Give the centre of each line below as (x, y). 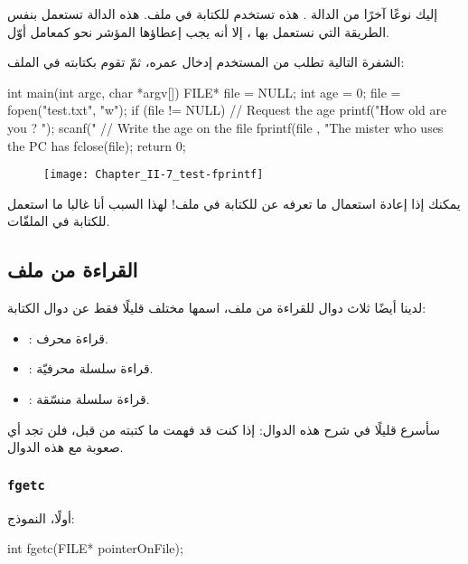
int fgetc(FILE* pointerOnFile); (95, 548)
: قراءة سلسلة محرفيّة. (91, 368)
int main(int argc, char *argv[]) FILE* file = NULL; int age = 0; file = (204, 92)
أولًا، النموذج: (41, 517)
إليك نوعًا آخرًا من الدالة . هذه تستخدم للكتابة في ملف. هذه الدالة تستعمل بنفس (223, 14)
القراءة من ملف (73, 270)
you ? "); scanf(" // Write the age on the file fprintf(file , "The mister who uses (225, 127)
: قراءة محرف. (68, 338)
